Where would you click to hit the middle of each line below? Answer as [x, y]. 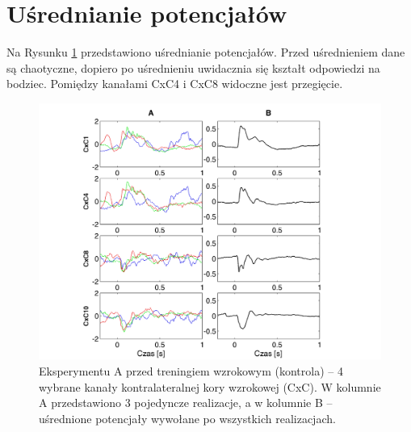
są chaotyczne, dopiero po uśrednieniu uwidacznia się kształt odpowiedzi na [193, 67]
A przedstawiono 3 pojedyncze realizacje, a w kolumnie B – [186, 403]
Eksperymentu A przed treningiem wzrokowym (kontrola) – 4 [191, 371]
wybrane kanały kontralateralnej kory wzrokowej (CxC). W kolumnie [210, 386]
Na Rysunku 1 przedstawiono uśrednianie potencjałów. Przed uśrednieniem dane [206, 52]
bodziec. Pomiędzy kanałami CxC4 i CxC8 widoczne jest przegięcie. [175, 84]
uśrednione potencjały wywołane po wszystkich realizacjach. [187, 418]
